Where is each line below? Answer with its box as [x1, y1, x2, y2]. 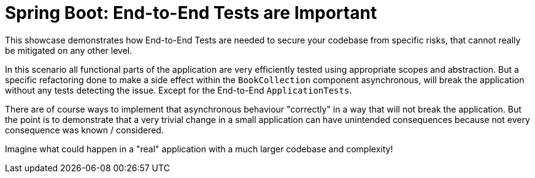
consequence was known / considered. [5, 124, 164, 135]
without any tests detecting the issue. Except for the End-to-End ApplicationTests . [5, 84, 352, 95]
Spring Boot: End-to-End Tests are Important [5, 2, 377, 23]
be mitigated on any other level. [5, 45, 133, 56]
